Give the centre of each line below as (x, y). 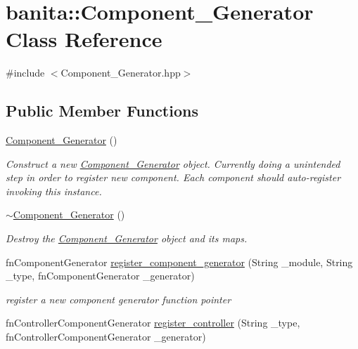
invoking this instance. (54, 191)
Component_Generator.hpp (121, 73)
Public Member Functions (102, 111)
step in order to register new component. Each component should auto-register (173, 177)
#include (25, 73)
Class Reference (84, 39)
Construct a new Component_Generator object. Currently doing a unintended (173, 163)
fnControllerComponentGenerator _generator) (106, 337)
